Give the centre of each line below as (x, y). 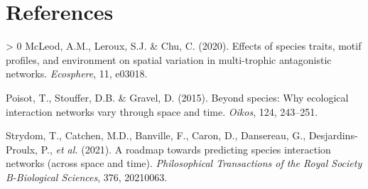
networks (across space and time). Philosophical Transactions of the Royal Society (184, 163)
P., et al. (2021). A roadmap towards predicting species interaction (186, 149)
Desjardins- (333, 135)
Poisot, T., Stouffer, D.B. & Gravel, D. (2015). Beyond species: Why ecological (177, 97)
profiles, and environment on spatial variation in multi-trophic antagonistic (169, 59)
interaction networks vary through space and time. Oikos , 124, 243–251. (162, 111)
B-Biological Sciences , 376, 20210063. (87, 177)
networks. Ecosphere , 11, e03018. (77, 74)
